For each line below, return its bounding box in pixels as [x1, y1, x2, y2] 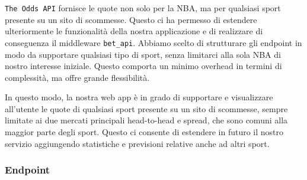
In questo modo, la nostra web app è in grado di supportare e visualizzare [5, 91, 273, 103]
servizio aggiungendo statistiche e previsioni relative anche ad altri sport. [5, 137, 270, 149]
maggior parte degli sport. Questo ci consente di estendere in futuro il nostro [5, 126, 284, 138]
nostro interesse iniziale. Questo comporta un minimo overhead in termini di [5, 60, 282, 72]
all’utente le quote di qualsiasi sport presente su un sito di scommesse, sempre [5, 102, 288, 114]
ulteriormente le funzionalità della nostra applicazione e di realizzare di [5, 25, 263, 37]
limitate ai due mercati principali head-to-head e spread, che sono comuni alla [5, 114, 288, 126]
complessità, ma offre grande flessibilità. [5, 71, 150, 83]
